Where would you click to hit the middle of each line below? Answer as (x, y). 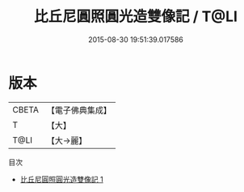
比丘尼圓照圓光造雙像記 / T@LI (136, 17)
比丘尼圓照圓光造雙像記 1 (61, 179)
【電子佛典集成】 (79, 110)
